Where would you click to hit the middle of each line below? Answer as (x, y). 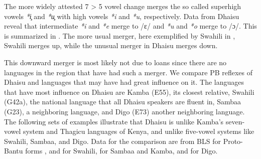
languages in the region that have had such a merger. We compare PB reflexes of (128, 72)
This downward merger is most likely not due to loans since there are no (115, 62)
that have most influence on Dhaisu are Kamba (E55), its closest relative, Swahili (129, 92)
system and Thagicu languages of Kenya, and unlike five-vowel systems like (139, 131)
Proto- (233, 141)
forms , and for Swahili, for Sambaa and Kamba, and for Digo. (121, 151)
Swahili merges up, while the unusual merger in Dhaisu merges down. (111, 45)
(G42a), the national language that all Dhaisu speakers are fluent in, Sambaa (122, 102)
